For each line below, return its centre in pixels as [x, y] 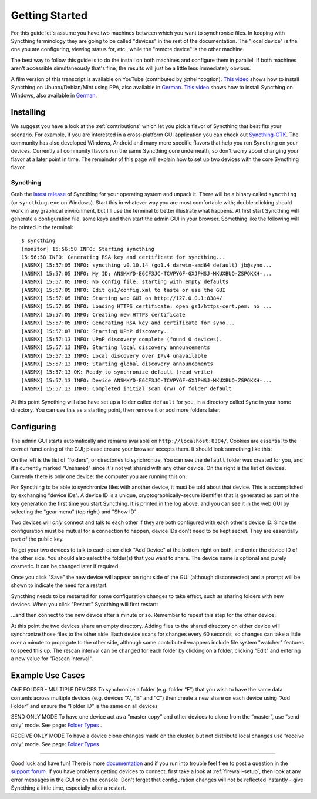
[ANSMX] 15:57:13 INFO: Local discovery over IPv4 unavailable [114, 356]
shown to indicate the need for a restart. [59, 585]
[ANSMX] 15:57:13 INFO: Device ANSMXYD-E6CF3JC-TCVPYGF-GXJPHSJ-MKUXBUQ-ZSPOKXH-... [147, 380]
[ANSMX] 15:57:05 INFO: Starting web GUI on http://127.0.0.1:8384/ [122, 298]
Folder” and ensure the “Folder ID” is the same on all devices [84, 706]
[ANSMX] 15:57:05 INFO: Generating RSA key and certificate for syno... [128, 323]
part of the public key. [37, 539]
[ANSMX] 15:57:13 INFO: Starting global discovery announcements [117, 364]
